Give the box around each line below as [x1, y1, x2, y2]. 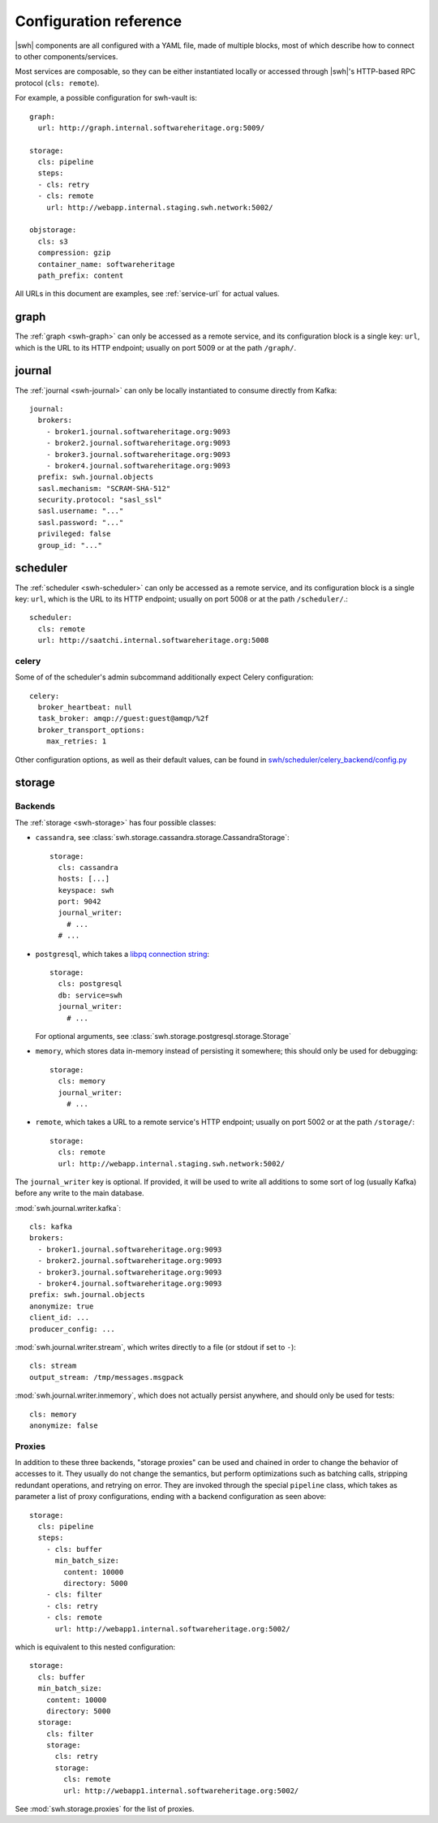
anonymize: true [29, 1301, 94, 1311]
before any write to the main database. [15, 1188, 145, 1198]
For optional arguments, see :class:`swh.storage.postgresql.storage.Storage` [35, 1032, 292, 1041]
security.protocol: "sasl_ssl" [37, 495, 162, 505]
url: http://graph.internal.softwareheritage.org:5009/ [37, 123, 265, 132]
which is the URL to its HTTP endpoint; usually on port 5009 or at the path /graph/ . [15, 343, 296, 352]
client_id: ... [29, 1313, 90, 1322]
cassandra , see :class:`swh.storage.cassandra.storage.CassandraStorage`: [35, 833, 290, 843]
